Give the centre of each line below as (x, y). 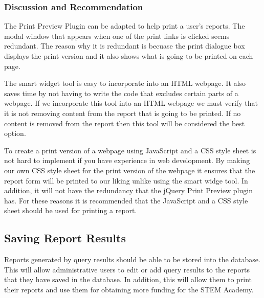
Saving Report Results (65, 238)
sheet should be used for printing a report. (71, 210)
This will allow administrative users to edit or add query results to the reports (127, 269)
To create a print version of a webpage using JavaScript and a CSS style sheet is (130, 150)
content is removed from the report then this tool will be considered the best (125, 123)
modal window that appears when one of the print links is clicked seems (117, 36)
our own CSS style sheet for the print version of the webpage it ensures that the (130, 170)
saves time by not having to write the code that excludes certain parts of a (121, 93)
